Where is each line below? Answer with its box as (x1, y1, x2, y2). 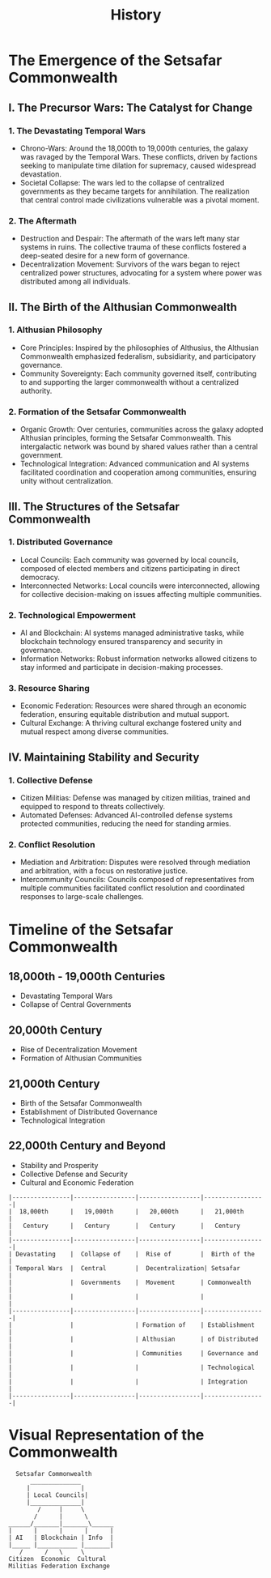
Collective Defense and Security (19, 1169, 128, 1179)
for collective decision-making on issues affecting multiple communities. (19, 589, 262, 599)
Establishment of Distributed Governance (19, 1107, 158, 1117)
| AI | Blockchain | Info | (8, 1533, 114, 1542)
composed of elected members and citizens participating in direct (19, 563, 240, 573)
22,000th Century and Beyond (8, 1139, 166, 1153)
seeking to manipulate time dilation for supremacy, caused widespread (19, 160, 256, 170)
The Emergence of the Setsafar (8, 51, 222, 70)
